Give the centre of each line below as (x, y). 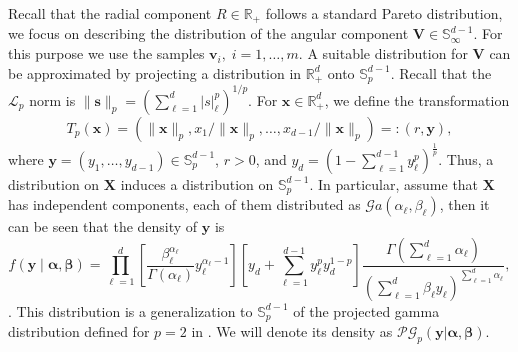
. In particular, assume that (394, 183)
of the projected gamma (366, 310)
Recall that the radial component (110, 13)
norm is (52, 99)
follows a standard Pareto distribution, (384, 13)
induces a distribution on (197, 183)
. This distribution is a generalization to (130, 310)
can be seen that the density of (103, 226)
